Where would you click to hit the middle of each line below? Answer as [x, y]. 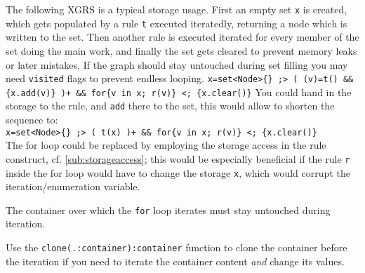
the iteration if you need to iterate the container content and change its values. [175, 261]
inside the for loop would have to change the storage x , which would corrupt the [178, 172]
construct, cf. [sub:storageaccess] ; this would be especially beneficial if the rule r [178, 158]
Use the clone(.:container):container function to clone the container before [177, 247]
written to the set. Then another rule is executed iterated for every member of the [182, 37]
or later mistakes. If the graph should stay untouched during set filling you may [177, 64]
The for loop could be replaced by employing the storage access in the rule [166, 145]
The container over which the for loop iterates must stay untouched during [168, 209]
